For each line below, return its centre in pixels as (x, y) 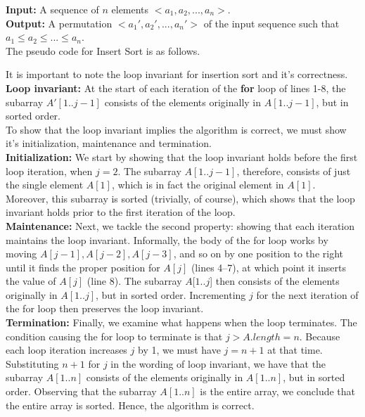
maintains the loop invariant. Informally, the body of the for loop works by (167, 239)
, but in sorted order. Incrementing (171, 294)
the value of (31, 281)
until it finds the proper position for (83, 267)
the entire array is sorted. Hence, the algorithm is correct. (130, 405)
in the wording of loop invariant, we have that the (218, 363)
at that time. (295, 350)
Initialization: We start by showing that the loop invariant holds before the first (182, 156)
